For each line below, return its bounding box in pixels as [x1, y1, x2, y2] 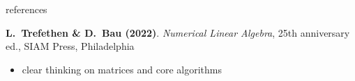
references [6, 2, 47, 16]
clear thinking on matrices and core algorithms [22, 62, 222, 76]
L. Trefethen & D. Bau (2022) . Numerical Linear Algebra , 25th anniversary [6, 25, 350, 39]
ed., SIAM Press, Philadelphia [6, 39, 135, 53]
